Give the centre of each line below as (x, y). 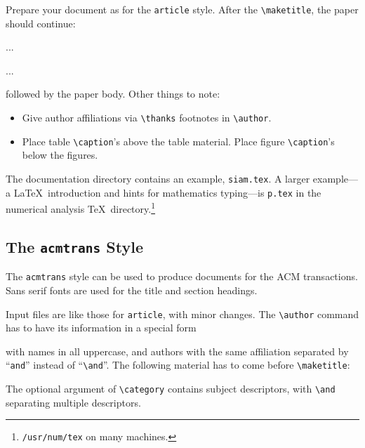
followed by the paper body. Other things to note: (113, 94)
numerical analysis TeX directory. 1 (81, 207)
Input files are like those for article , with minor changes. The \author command (182, 314)
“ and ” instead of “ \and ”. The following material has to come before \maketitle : (178, 365)
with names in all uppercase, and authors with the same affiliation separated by (177, 351)
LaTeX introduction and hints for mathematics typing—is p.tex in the (167, 192)
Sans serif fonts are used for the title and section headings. (132, 290)
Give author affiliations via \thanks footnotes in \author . (147, 118)
